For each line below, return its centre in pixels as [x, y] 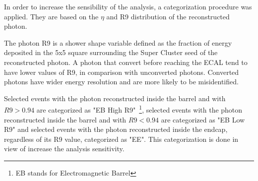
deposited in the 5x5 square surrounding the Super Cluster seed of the [111, 52]
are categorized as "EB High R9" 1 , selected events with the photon [139, 109]
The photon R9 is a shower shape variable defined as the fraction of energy [118, 42]
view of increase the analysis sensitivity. [64, 149]
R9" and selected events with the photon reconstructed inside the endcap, [116, 129]
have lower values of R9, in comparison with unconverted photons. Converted [122, 72]
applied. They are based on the [51, 16]
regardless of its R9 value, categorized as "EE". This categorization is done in [121, 139]
